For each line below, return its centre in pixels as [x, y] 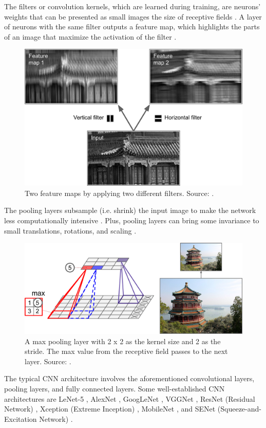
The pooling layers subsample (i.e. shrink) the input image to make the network [130, 210]
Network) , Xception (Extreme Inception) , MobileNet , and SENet [110, 409]
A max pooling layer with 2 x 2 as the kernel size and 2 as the [123, 341]
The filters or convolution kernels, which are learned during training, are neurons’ [132, 6]
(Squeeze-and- [239, 409]
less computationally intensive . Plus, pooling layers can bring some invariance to [132, 220]
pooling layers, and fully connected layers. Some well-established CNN [115, 388]
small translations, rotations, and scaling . [70, 230]
